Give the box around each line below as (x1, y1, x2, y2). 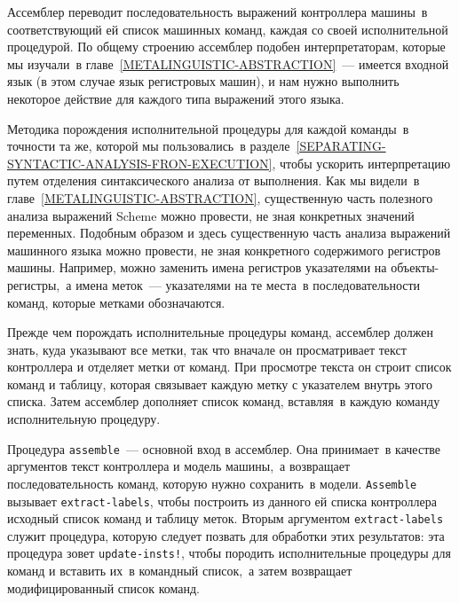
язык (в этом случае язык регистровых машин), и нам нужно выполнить (7, 72, 400, 90)
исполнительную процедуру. (7, 410, 161, 428)
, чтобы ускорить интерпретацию (272, 153, 451, 172)
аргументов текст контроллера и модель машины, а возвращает (7, 457, 351, 475)
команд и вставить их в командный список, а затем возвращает (7, 561, 352, 580)
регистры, (7, 275, 60, 294)
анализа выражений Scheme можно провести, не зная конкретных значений (7, 206, 415, 224)
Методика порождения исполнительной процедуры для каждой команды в (7, 119, 409, 137)
